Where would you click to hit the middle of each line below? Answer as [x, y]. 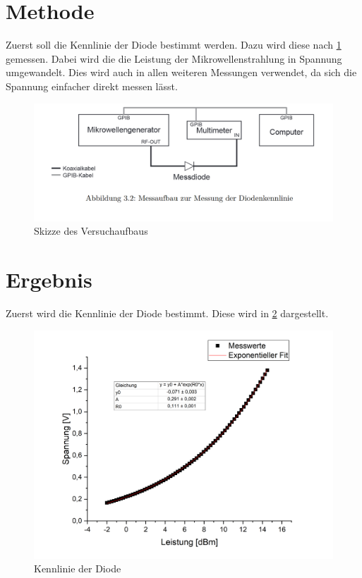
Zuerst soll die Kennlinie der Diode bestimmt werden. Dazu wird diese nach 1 [174, 45]
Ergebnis [49, 279]
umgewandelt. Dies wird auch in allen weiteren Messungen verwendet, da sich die [181, 72]
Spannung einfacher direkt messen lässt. [92, 86]
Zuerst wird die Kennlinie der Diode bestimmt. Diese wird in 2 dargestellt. [167, 313]
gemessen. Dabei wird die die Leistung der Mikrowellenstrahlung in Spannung [174, 58]
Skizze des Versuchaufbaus [91, 231]
